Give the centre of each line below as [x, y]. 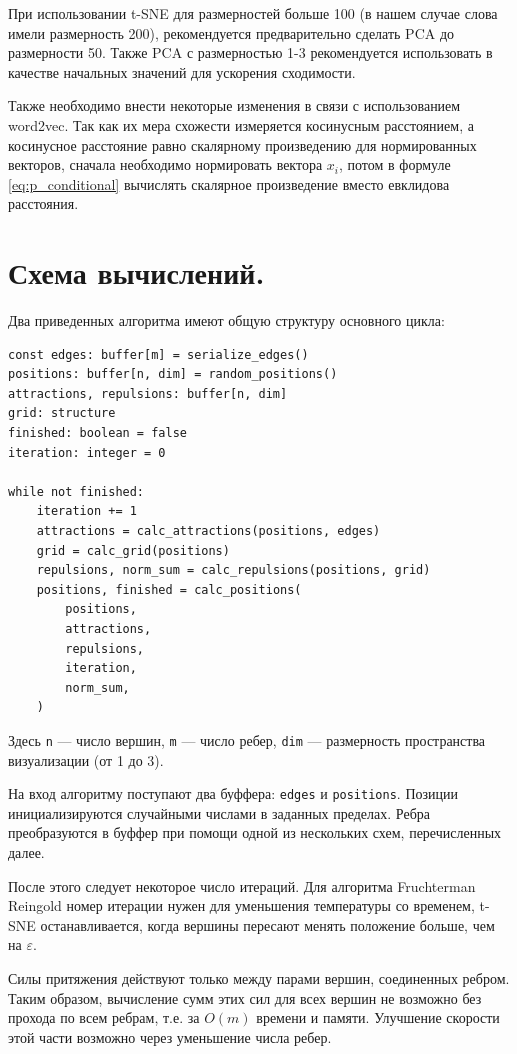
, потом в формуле [394, 164]
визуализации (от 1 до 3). [86, 759]
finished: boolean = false [97, 433]
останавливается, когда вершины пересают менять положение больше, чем [267, 924]
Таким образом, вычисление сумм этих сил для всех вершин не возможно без [245, 997]
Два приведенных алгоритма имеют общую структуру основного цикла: [226, 320]
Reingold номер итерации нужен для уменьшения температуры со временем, [241, 905]
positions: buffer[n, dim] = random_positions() [173, 374]
